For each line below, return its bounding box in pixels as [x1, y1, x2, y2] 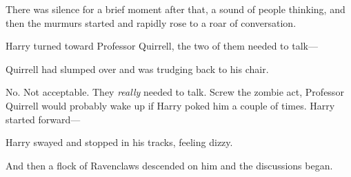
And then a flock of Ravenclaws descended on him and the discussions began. [6, 158, 333, 172]
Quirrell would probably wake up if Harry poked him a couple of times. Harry [6, 98, 335, 112]
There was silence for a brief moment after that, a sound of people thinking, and [6, 2, 345, 16]
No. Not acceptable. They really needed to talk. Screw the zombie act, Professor [6, 85, 344, 99]
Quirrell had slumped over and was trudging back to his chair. [6, 61, 269, 76]
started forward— [6, 112, 81, 126]
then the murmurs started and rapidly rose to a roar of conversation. [6, 15, 297, 30]
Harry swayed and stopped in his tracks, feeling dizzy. [6, 135, 233, 149]
